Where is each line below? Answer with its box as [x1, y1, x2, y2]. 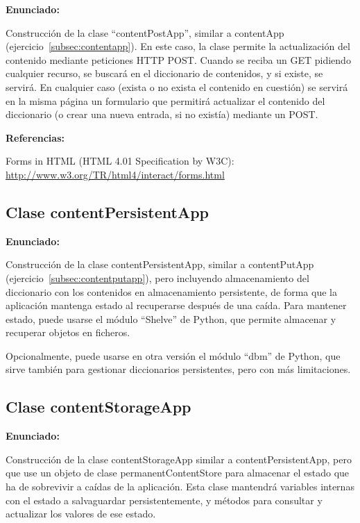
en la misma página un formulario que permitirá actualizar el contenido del [6, 93, 325, 108]
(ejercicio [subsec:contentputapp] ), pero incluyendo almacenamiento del [6, 270, 309, 285]
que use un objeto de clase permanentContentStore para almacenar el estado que [6, 465, 350, 480]
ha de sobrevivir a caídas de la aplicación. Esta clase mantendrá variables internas [6, 479, 354, 494]
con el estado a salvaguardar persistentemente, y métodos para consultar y [6, 492, 323, 507]
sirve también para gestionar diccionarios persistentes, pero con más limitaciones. [6, 362, 351, 376]
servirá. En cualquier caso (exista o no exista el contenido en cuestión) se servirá [6, 79, 348, 94]
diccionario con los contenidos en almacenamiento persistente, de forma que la [6, 284, 337, 299]
